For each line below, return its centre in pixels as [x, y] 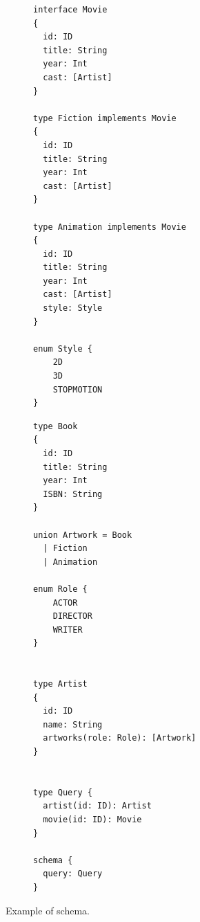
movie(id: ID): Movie [92, 820]
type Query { [63, 792]
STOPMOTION [78, 389]
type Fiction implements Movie [105, 118]
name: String [73, 724]
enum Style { [63, 349]
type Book [56, 426]
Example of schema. [48, 910]
